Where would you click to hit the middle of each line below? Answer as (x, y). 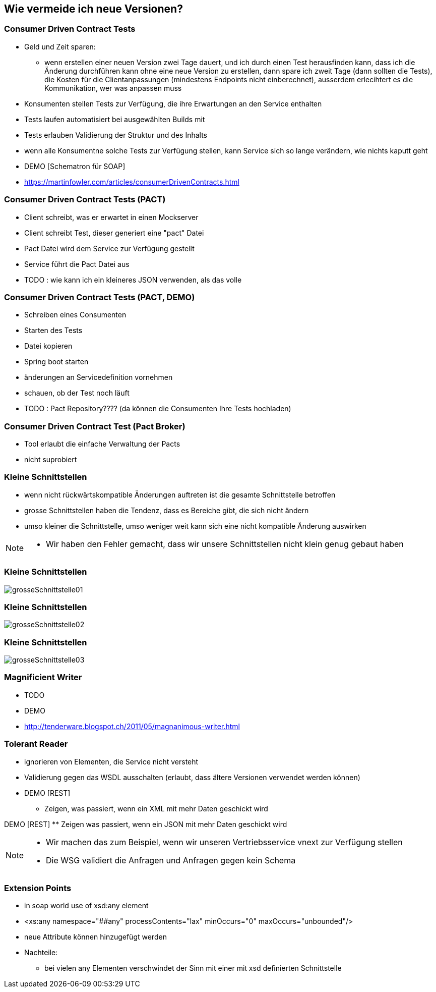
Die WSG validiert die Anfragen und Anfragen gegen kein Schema (171, 860)
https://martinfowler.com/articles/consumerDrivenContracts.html (132, 182)
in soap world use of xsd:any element (86, 906)
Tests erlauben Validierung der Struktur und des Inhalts (116, 135)
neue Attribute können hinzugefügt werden (96, 937)
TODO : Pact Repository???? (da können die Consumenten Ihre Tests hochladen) (158, 409)
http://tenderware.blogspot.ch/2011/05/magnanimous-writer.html (132, 726)
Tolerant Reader (36, 744)
